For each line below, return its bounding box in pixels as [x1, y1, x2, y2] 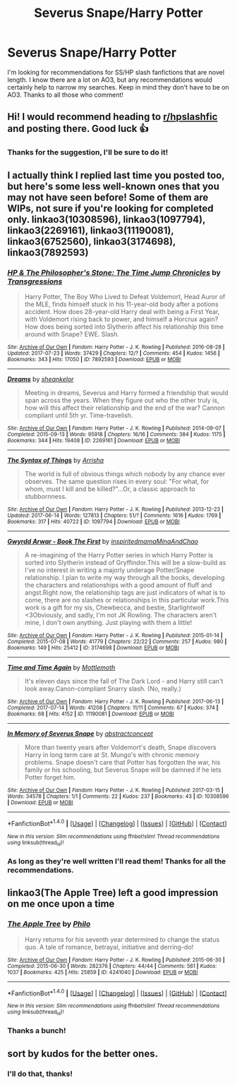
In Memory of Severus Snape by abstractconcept [7, 729, 154, 738]
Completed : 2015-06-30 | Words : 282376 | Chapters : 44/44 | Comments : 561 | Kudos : [7, 962, 217, 969]
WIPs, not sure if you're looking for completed [7, 202, 214, 214]
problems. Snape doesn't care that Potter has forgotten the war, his [24, 758, 221, 766]
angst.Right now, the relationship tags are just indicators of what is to [24, 588, 226, 597]
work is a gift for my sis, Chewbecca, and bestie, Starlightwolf [24, 603, 205, 612]
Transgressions [7, 277, 63, 286]
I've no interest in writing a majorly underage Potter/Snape [24, 566, 195, 574]
